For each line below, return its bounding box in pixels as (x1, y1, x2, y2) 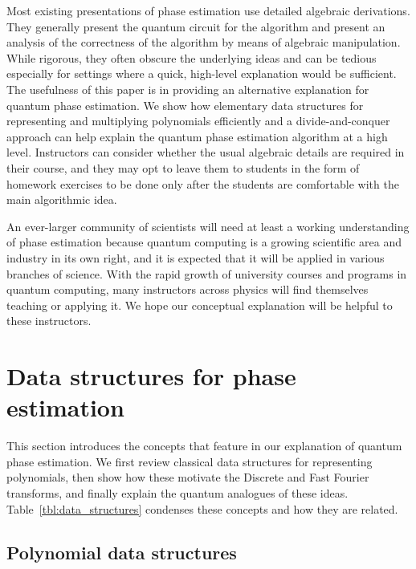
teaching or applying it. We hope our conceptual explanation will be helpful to (6, 296, 393, 313)
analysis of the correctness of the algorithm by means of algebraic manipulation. (6, 34, 401, 51)
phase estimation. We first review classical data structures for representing (6, 453, 373, 469)
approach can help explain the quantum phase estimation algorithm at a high (6, 128, 388, 144)
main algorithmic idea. (6, 191, 117, 208)
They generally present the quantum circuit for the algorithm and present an (6, 18, 385, 35)
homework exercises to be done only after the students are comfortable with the (6, 175, 399, 192)
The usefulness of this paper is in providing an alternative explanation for (6, 80, 369, 97)
